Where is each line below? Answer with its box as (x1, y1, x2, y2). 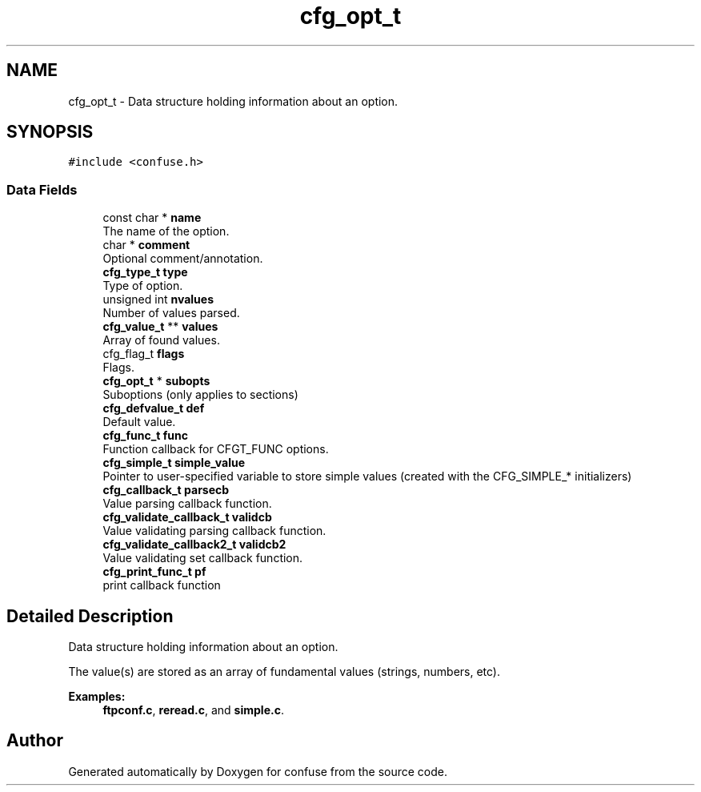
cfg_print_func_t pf (102, 565, 206, 579)
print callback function (102, 578, 221, 593)
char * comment (102, 238, 190, 252)
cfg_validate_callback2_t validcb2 (102, 537, 286, 552)
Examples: (68, 689, 126, 704)
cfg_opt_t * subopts (102, 374, 210, 388)
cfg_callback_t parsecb (102, 483, 230, 497)
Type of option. (102, 279, 183, 293)
